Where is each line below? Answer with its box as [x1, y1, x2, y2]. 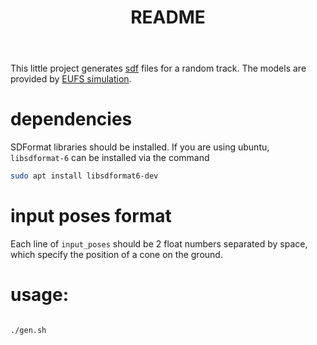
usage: [10, 284, 70, 306]
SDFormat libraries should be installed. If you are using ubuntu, [10, 141, 270, 153]
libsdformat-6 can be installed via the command [10, 152, 210, 164]
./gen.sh [10, 325, 47, 335]
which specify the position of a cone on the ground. [10, 248, 223, 260]
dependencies [10, 108, 133, 131]
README [130, 6, 206, 29]
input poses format [10, 205, 172, 228]
